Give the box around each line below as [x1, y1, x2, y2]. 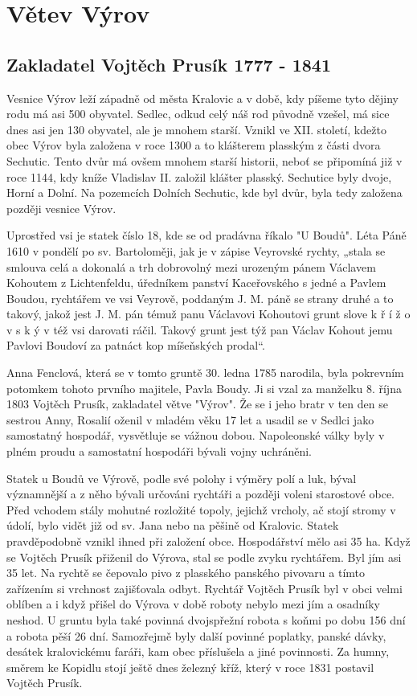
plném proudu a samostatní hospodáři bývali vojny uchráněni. [6, 443, 312, 460]
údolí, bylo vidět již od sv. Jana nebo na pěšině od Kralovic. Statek [6, 517, 339, 534]
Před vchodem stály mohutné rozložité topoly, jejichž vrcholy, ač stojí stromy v [6, 501, 396, 518]
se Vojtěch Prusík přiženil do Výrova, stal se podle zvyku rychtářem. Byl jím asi [6, 548, 402, 565]
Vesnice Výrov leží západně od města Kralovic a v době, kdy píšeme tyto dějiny [6, 89, 399, 106]
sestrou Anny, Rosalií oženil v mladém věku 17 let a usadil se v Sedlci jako [6, 411, 374, 428]
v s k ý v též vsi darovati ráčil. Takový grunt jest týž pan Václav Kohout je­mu [6, 321, 393, 338]
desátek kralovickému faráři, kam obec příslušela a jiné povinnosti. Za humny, [6, 643, 390, 660]
